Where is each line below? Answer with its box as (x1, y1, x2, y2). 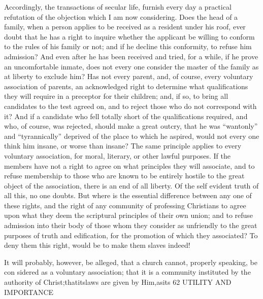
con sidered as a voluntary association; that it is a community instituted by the (4, 267, 251, 277)
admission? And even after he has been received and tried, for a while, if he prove (4, 51, 258, 61)
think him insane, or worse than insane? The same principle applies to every (4, 140, 242, 151)
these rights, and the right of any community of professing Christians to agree (4, 200, 246, 210)
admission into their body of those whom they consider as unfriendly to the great (4, 220, 257, 231)
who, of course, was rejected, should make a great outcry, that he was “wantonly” (4, 121, 258, 131)
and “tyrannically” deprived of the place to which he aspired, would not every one (4, 130, 259, 141)
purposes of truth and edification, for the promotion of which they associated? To (4, 230, 258, 240)
